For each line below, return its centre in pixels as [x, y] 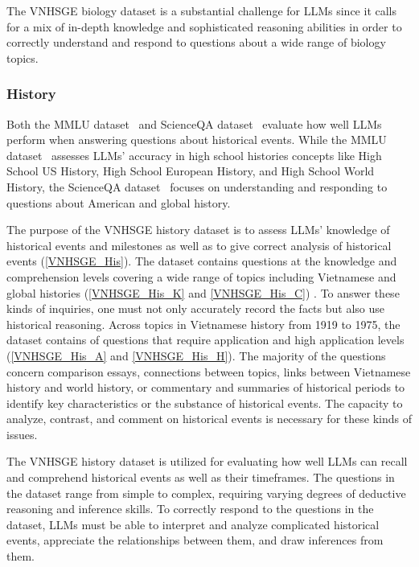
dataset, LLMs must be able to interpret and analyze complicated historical [193, 524]
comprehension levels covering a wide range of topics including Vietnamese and [201, 276]
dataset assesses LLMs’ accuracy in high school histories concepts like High [194, 155]
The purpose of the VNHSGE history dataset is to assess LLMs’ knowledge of [198, 230]
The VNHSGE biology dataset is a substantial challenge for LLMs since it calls [202, 10]
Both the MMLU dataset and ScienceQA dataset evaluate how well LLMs [194, 123]
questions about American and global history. [119, 202]
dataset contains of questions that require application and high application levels [205, 340]
